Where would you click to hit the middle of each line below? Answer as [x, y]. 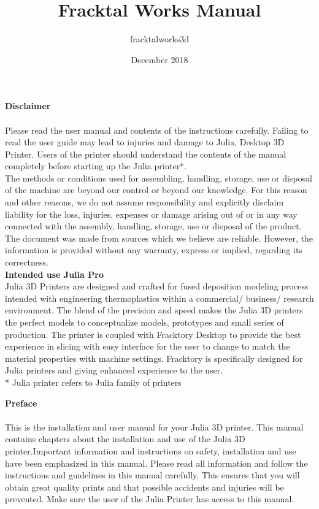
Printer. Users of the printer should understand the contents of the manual [146, 154]
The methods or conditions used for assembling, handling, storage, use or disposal [159, 178]
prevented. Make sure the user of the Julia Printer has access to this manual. [150, 499]
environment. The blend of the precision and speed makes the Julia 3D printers [154, 310]
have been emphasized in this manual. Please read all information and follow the [156, 463]
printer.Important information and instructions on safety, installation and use [151, 450]
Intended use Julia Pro [54, 274]
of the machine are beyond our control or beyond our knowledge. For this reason [156, 190]
